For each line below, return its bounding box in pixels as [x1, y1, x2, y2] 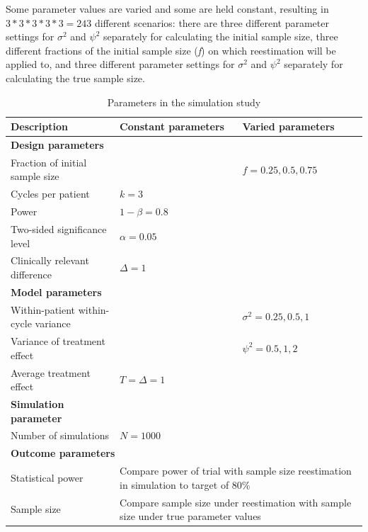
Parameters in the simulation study [107, 94, 261, 109]
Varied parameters [242, 119, 335, 134]
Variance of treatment [11, 334, 105, 349]
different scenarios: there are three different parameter [94, 15, 329, 30]
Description [11, 119, 69, 134]
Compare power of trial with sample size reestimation [120, 463, 352, 478]
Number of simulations [11, 428, 110, 443]
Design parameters [11, 137, 104, 152]
